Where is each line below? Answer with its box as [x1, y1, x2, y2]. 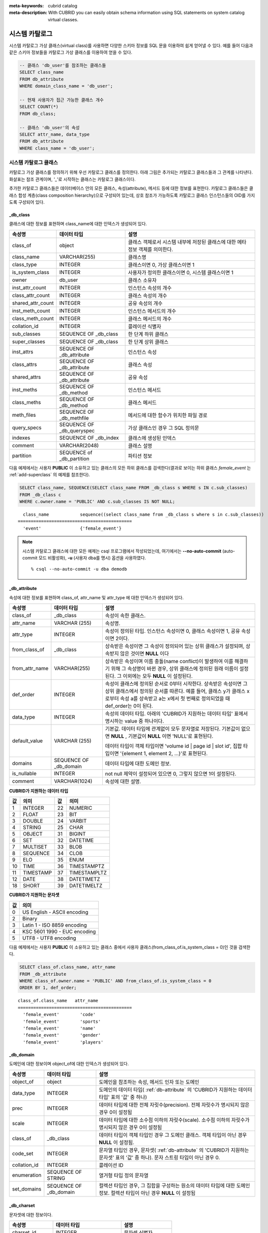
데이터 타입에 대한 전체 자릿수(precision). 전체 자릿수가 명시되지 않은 [99, 1101, 250, 1108]
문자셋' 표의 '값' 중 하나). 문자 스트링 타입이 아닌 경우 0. [99, 1154, 220, 1161]
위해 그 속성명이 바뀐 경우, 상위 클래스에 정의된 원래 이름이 [111, 665, 238, 672]
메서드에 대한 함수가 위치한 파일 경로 [128, 412, 208, 419]
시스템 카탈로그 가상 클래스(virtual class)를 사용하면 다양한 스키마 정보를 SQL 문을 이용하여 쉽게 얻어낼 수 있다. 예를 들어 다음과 [9, 42, 253, 48]
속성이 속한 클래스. [105, 612, 146, 619]
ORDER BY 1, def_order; [19, 985, 77, 991]
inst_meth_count [12, 307, 50, 314]
